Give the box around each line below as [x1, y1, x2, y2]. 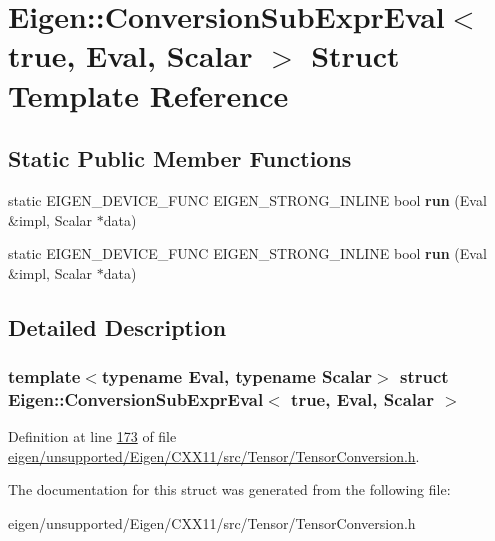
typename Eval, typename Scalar [101, 364, 373, 389]
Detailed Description [8, 311, 227, 342]
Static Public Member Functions [8, 143, 352, 174]
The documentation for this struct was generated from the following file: [8, 479, 451, 500]
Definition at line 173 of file [8, 426, 177, 447]
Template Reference [8, 74, 289, 115]
